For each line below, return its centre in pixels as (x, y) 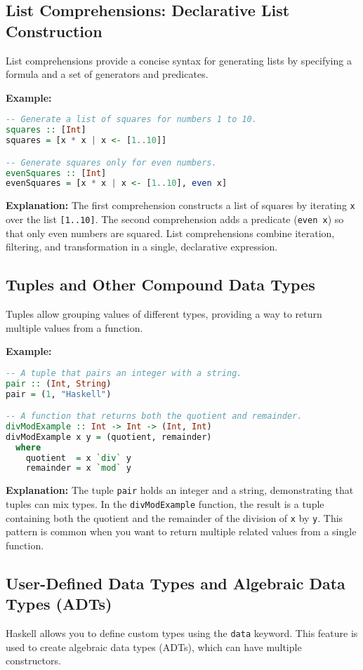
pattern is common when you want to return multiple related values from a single (181, 531)
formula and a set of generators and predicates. (107, 74)
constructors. (33, 661)
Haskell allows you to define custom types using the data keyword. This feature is (182, 633)
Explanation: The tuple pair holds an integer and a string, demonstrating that (180, 490)
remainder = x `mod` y (79, 468)
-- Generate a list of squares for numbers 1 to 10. (131, 120)
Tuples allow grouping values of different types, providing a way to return (164, 313)
